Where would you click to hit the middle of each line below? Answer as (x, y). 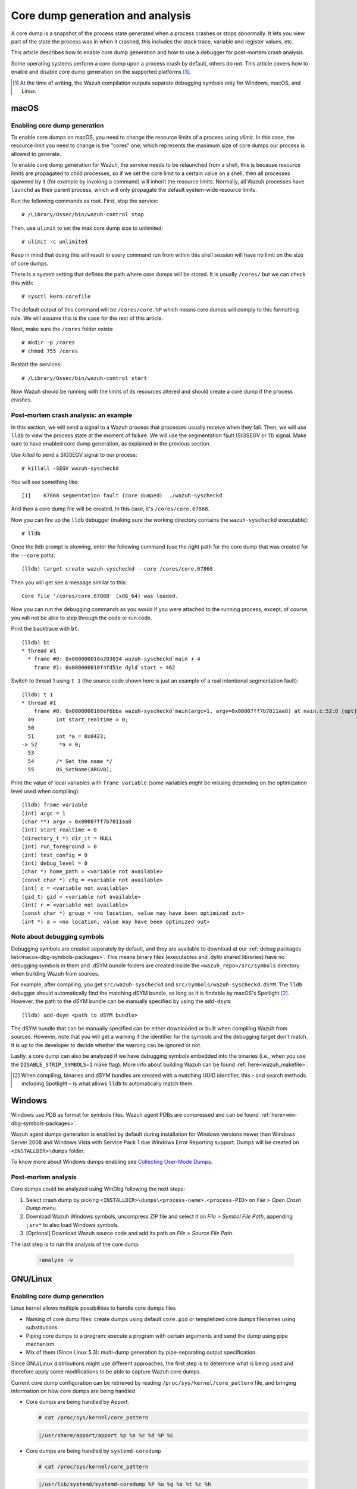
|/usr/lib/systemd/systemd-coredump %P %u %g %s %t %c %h (125, 1484)
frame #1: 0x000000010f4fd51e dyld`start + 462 (104, 667)
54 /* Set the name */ (70, 761)
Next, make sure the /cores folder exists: (62, 329)
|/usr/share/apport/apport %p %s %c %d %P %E (106, 1435)
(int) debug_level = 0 (55, 863)
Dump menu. (42, 1208)
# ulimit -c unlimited (55, 242)
